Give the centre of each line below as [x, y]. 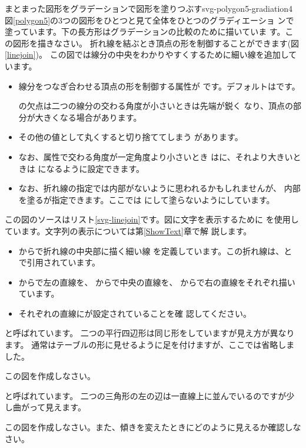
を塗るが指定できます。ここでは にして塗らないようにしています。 [147, 199]
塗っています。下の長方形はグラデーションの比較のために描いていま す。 [145, 31]
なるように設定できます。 [95, 168]
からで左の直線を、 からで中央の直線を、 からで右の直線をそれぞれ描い [157, 282]
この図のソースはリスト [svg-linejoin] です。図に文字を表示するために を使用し [152, 219]
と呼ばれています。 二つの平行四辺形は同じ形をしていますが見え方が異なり [150, 333]
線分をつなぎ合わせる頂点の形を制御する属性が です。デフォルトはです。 [159, 86]
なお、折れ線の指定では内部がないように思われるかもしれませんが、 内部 [159, 188]
